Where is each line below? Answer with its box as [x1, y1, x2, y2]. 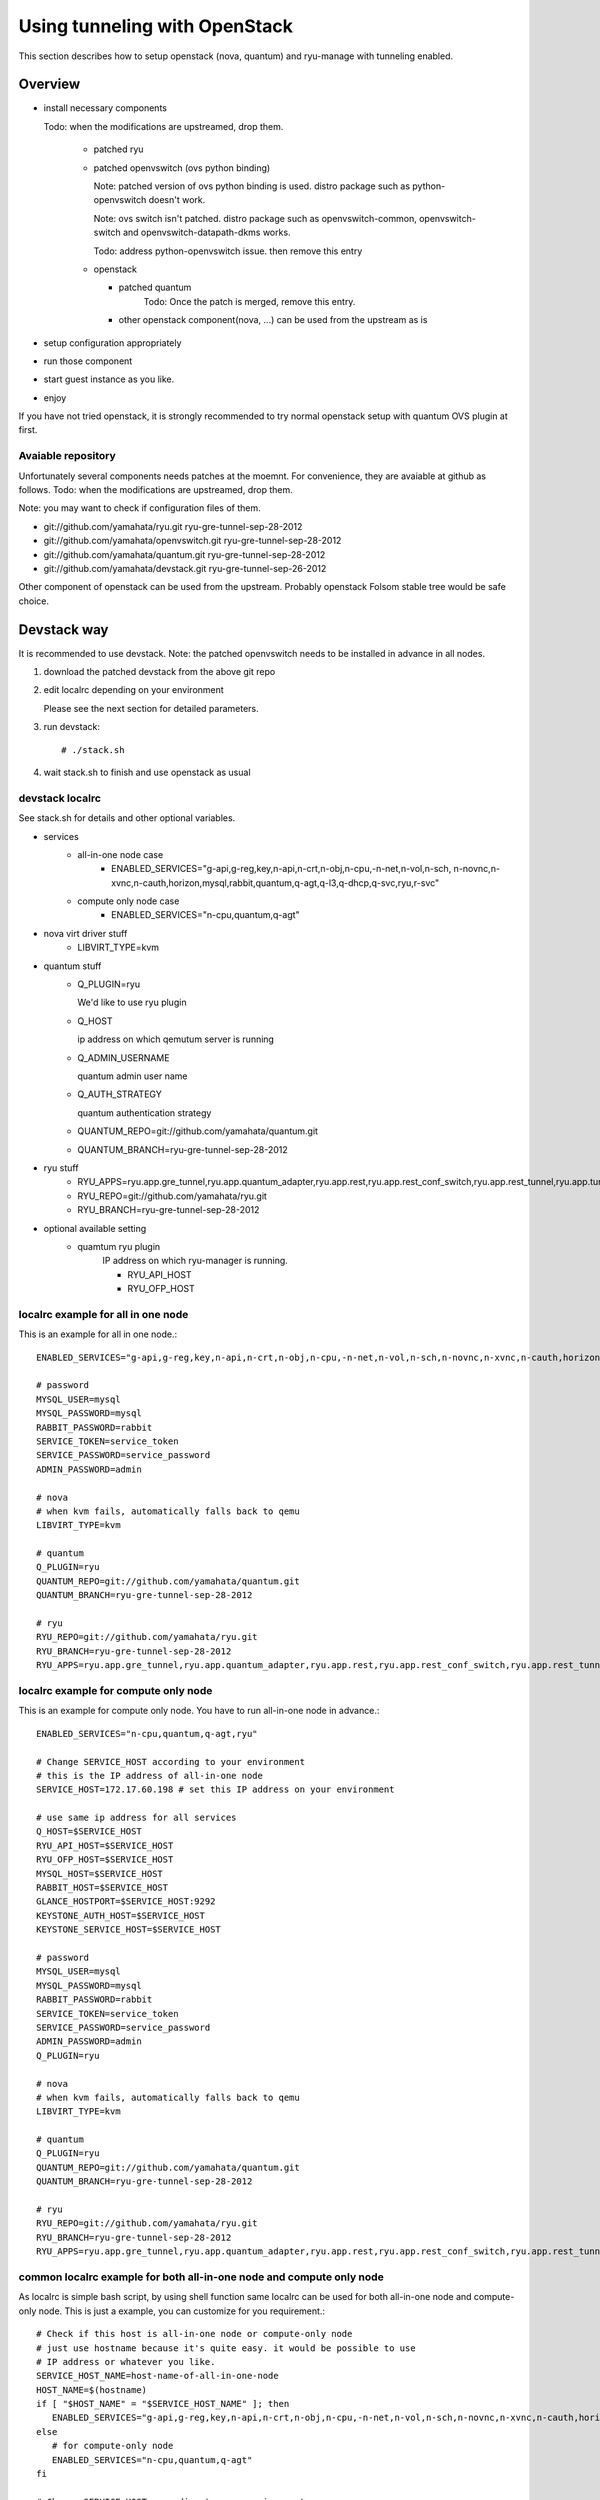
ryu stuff [43, 1161, 79, 1174]
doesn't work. [148, 194, 206, 206]
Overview [18, 76, 81, 93]
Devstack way [18, 621, 109, 638]
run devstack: [43, 721, 100, 733]
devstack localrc [18, 791, 102, 805]
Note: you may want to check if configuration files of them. [18, 502, 261, 514]
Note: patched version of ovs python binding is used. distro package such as [93, 180, 410, 192]
